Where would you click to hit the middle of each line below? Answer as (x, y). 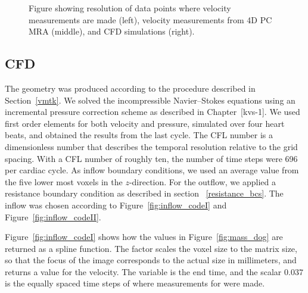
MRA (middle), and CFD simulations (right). (112, 31)
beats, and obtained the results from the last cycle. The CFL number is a (139, 135)
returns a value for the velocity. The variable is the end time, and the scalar (143, 271)
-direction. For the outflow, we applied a (202, 181)
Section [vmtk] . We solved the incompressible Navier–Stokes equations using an (150, 100)
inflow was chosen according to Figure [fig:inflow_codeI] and (116, 205)
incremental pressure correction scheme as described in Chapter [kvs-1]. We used (153, 112)
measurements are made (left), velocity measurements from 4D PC (150, 19)
